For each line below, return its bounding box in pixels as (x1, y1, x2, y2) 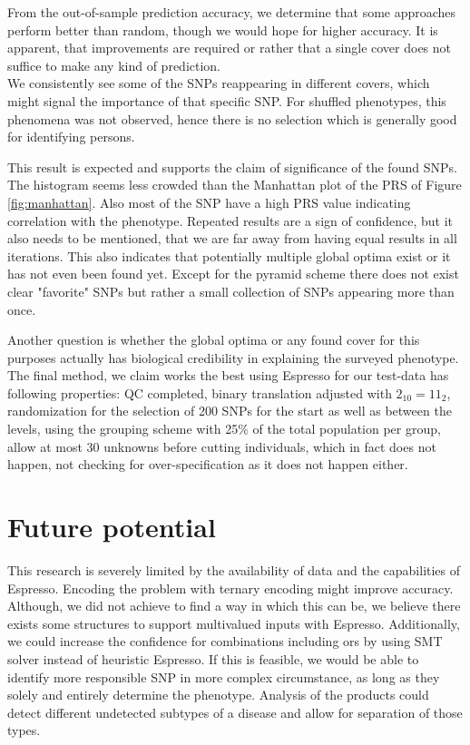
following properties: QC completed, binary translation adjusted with (7, 383, 392, 402)
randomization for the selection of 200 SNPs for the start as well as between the (7, 401, 452, 420)
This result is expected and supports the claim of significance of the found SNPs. (7, 157, 457, 176)
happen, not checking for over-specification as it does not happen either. (7, 455, 408, 474)
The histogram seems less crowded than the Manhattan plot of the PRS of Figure (7, 175, 462, 194)
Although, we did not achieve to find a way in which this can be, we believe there (7, 596, 461, 615)
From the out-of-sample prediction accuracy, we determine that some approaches (7, 3, 456, 21)
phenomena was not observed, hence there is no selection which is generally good (7, 109, 457, 128)
